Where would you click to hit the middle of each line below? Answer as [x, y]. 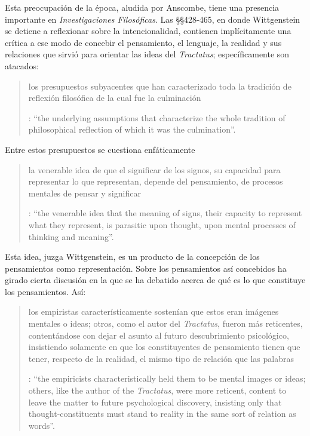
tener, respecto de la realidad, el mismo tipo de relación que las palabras [161, 358]
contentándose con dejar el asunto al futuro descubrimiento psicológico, [159, 335]
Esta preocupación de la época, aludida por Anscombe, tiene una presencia [142, 7]
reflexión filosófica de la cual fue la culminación [115, 98]
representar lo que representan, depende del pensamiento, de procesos [156, 181]
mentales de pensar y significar [85, 193]
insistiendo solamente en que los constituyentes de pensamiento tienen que [164, 347]
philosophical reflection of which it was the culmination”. [132, 129]
